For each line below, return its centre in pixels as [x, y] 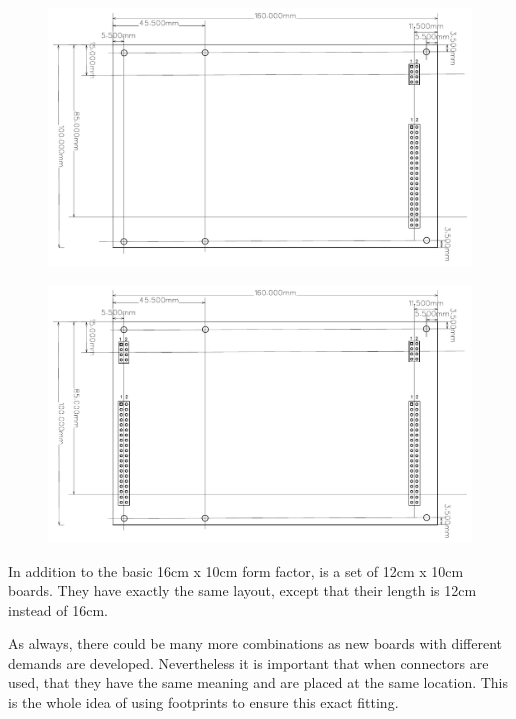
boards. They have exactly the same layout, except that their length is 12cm [242, 590]
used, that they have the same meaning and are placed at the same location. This [258, 682]
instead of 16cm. [58, 609]
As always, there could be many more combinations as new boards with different [255, 643]
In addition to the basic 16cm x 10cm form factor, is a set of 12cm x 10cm [236, 570]
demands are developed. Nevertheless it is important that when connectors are [248, 662]
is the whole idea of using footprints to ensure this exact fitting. [203, 702]
